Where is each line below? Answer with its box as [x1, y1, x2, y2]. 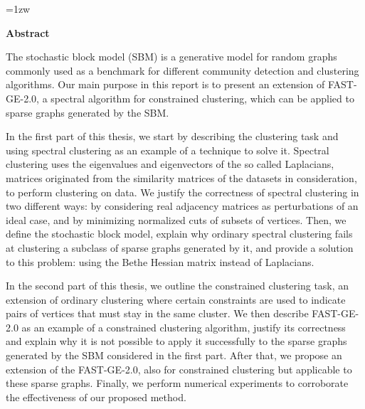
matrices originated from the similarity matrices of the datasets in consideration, [6, 170, 357, 185]
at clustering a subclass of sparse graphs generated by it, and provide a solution [6, 240, 354, 255]
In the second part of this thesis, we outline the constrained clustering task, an [6, 278, 349, 293]
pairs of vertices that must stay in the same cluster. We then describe [6, 306, 309, 321]
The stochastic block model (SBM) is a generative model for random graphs [6, 49, 337, 64]
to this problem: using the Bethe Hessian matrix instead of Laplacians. [6, 254, 314, 269]
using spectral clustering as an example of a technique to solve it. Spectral [6, 142, 329, 157]
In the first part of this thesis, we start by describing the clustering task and [6, 129, 339, 144]
